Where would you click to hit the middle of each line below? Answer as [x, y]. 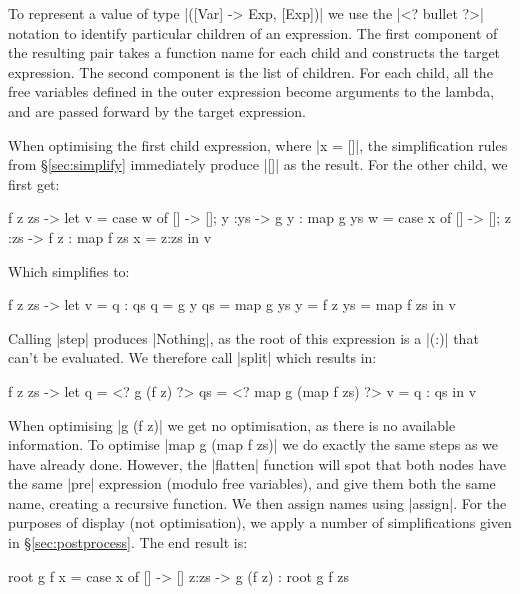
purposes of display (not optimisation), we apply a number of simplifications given [260, 522]
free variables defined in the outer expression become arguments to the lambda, [251, 91]
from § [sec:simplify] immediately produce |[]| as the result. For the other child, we [258, 164]
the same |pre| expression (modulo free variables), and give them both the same [252, 483]
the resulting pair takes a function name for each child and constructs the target [254, 52]
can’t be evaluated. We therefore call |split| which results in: [192, 357]
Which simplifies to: [69, 270]
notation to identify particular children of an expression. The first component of [253, 32]
